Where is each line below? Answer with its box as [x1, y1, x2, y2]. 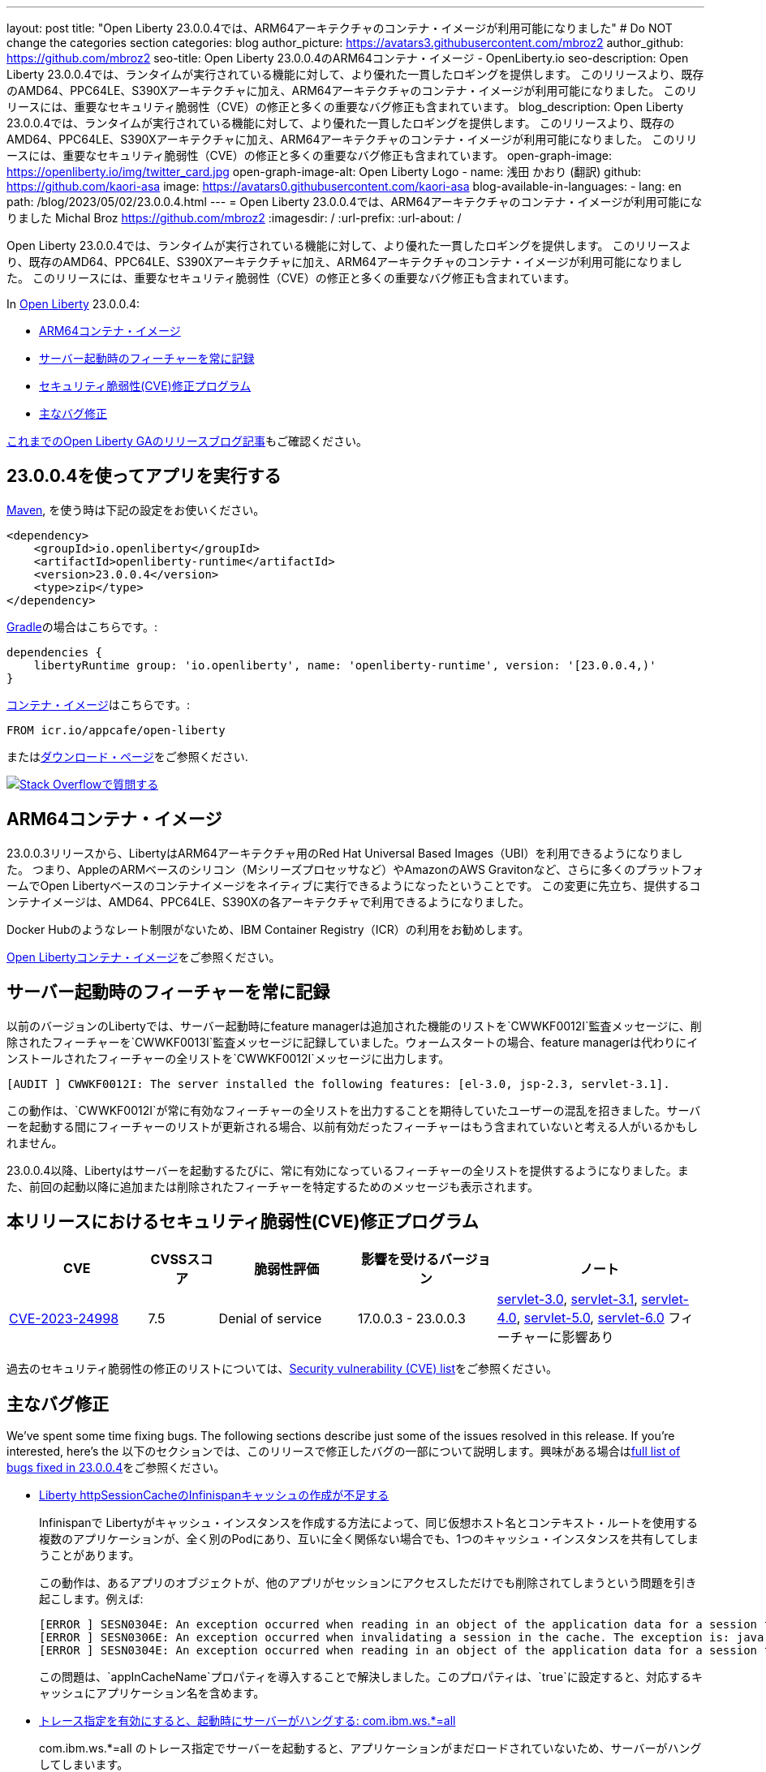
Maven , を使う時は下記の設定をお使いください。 [6, 502, 265, 517]
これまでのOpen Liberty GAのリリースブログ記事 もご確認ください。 [6, 434, 368, 448]
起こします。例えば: [39, 1592, 144, 1606]
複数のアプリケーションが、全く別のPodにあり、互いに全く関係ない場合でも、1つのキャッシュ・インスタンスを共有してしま [39, 1532, 699, 1546]
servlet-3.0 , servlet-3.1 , [497, 1291, 638, 1308]
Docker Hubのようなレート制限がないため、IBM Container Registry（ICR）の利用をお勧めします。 [6, 922, 530, 936]
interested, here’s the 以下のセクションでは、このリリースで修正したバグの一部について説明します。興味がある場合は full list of [6, 1444, 681, 1459]
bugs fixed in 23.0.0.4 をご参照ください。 [6, 1460, 226, 1475]
